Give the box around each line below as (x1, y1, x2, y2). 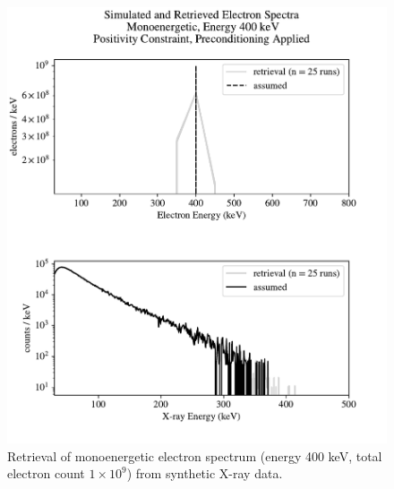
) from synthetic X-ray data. (126, 464, 283, 483)
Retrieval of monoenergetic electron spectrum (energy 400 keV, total (7, 446, 382, 465)
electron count (7, 464, 85, 483)
